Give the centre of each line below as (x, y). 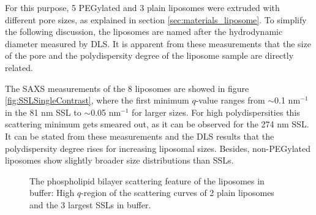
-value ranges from (230, 100)
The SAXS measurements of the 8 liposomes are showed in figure (127, 88)
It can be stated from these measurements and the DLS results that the (140, 136)
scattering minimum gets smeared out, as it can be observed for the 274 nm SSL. (157, 124)
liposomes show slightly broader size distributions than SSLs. (119, 160)
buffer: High (52, 193)
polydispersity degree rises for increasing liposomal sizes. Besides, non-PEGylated (158, 148)
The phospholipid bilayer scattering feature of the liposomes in (147, 180)
